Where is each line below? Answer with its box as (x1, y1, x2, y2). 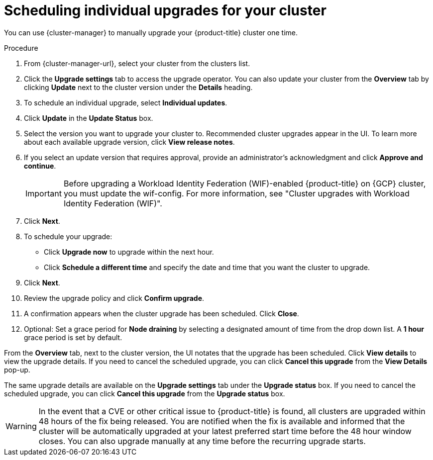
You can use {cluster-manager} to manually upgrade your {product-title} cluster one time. (4, 28, 298, 37)
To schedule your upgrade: (24, 232, 112, 241)
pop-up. (4, 365, 30, 374)
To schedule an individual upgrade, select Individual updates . (24, 98, 227, 107)
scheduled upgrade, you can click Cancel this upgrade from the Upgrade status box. (4, 389, 285, 398)
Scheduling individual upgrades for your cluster (4, 2, 326, 19)
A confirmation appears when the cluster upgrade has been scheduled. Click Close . (24, 309, 299, 318)
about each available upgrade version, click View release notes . (24, 137, 235, 146)
